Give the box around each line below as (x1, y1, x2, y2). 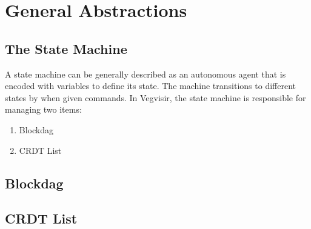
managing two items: (5, 103, 82, 116)
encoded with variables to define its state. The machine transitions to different (5, 79, 296, 92)
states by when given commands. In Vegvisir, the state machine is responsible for (5, 91, 306, 104)
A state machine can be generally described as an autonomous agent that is (5, 67, 286, 80)
